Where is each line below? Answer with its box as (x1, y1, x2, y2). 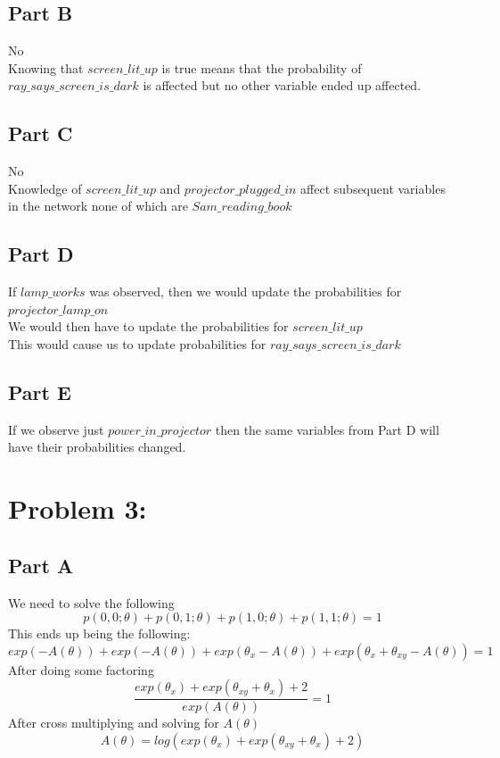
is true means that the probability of (161, 58, 362, 77)
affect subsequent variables (300, 179, 446, 197)
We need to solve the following (8, 593, 175, 612)
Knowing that (8, 58, 84, 77)
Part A (8, 551, 74, 579)
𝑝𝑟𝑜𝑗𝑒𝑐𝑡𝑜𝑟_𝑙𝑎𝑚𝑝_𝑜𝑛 (8, 304, 109, 317)
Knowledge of (8, 179, 82, 197)
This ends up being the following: (8, 624, 191, 643)
